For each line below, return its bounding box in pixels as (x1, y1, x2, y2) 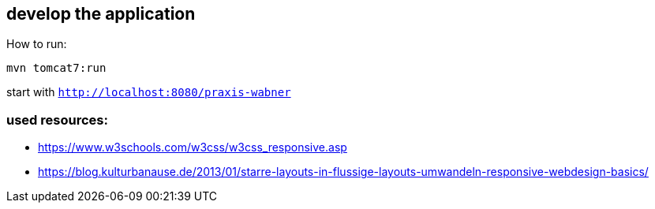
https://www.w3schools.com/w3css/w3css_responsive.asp (38, 140, 347, 155)
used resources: (6, 111, 108, 128)
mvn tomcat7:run (6, 62, 107, 75)
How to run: (6, 37, 67, 51)
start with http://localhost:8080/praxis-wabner (6, 85, 291, 99)
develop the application (6, 4, 196, 24)
